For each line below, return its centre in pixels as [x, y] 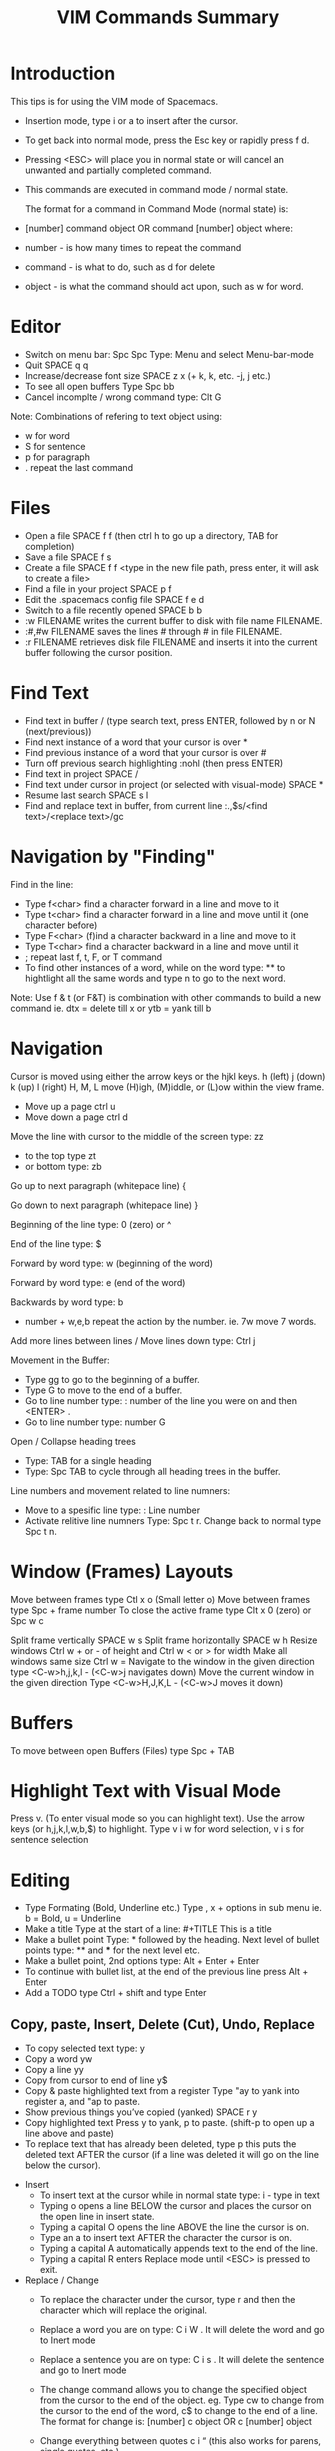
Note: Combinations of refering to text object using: [116, 416]
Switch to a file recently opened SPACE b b [113, 610]
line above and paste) [69, 2133]
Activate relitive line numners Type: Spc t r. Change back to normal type [173, 1520]
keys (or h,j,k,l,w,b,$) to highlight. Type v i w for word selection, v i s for [157, 1829]
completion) [49, 546]
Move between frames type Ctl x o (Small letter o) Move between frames [160, 1599]
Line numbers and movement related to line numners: [120, 1490]
